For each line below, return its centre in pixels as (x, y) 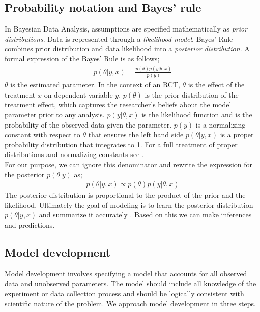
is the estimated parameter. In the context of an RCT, (95, 85)
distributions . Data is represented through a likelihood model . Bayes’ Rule (119, 38)
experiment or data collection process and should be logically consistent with (124, 293)
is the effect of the (216, 85)
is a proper (237, 134)
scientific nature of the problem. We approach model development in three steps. (130, 303)
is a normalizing (221, 124)
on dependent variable (78, 94)
